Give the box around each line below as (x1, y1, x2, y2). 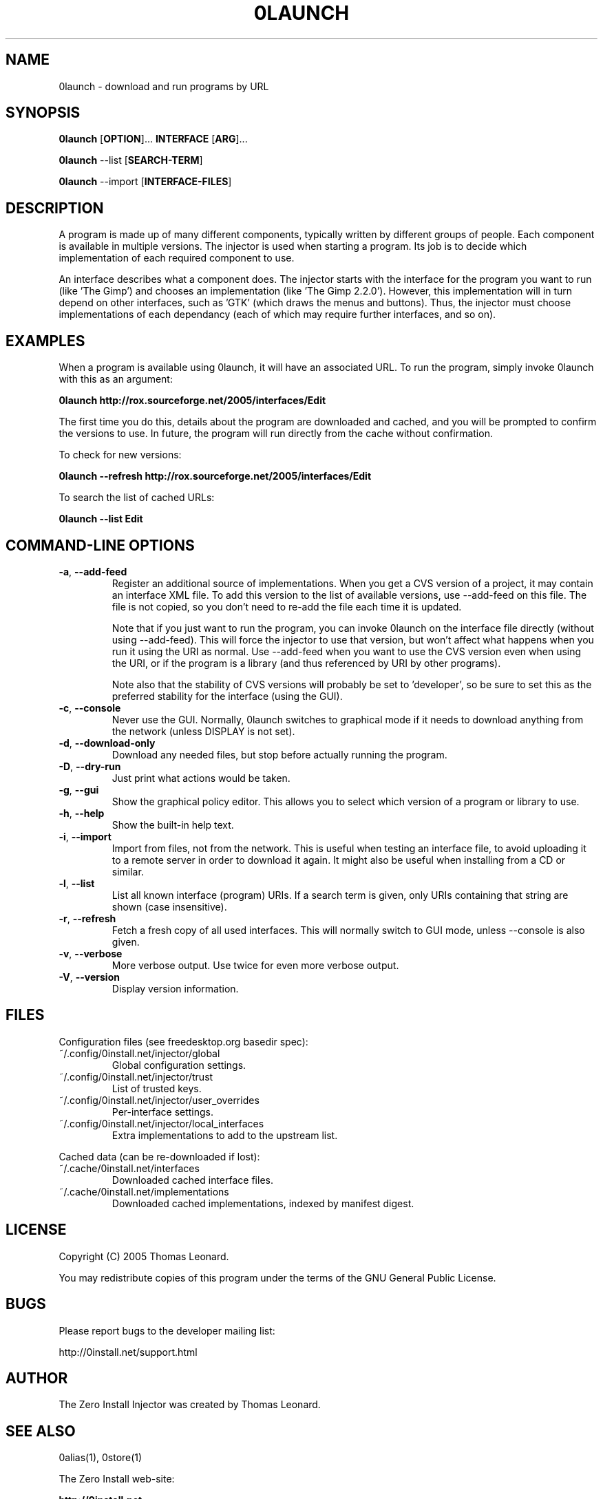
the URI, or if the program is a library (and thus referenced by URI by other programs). (112, 657, 501, 669)
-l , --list (59, 877, 95, 889)
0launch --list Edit (59, 513, 143, 525)
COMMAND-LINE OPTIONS (6, 536, 195, 554)
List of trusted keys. (112, 1082, 202, 1094)
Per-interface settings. (112, 1105, 214, 1118)
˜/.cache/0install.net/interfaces (59, 1162, 200, 1174)
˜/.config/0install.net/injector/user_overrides (59, 1094, 260, 1106)
